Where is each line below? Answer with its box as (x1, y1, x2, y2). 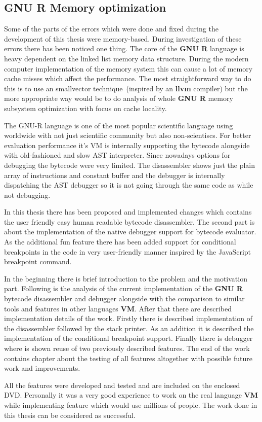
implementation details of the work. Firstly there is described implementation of (4, 313, 253, 324)
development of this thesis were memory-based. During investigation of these (4, 33, 242, 44)
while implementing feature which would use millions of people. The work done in (4, 399, 257, 410)
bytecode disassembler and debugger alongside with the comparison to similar (4, 293, 245, 304)
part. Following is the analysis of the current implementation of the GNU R (4, 283, 243, 294)
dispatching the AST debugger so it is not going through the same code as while (4, 180, 253, 190)
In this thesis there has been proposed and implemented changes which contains (4, 206, 252, 217)
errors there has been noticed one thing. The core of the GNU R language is (4, 43, 244, 54)
